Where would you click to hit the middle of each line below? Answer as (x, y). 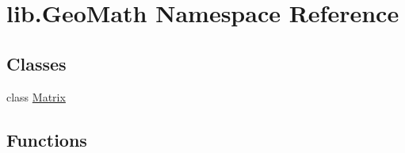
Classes (36, 63)
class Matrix (36, 96)
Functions (47, 139)
